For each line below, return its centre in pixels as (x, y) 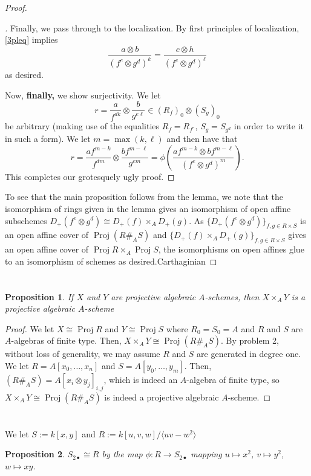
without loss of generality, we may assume (83, 354)
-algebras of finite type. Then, (66, 340)
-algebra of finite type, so (233, 379)
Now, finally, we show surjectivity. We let (83, 95)
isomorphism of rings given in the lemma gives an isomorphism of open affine (148, 208)
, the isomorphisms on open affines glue (231, 249)
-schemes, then (232, 296)
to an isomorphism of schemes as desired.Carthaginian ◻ (111, 261)
